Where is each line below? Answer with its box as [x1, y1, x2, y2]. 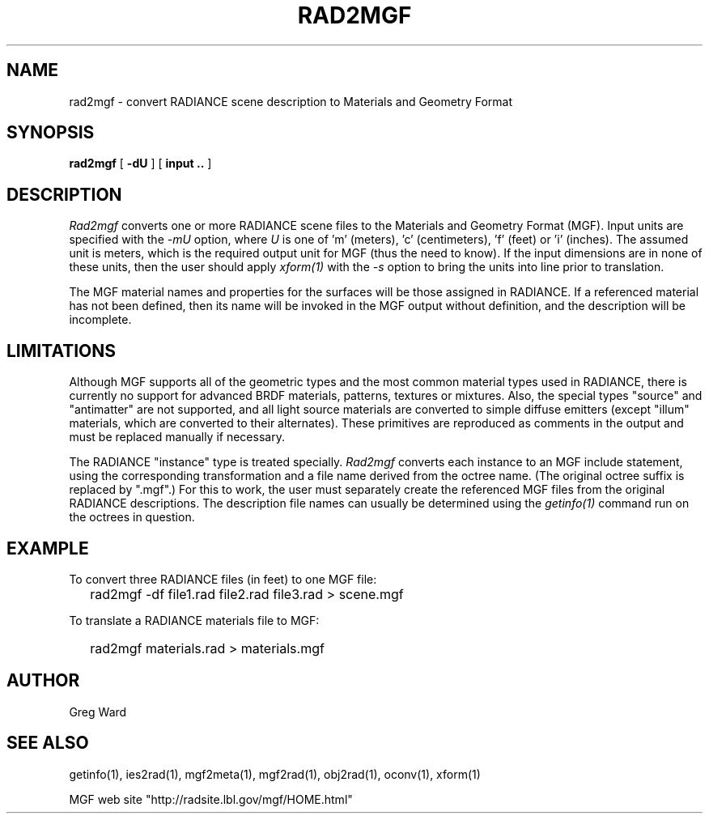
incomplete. [69, 312, 132, 327]
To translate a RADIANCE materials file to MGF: [69, 613, 320, 627]
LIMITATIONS [6, 340, 117, 361]
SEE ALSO [6, 733, 89, 754]
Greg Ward [69, 704, 127, 719]
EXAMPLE [6, 537, 89, 559]
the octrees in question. [69, 510, 195, 525]
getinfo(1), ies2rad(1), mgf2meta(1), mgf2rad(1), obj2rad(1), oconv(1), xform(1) [69, 767, 481, 781]
